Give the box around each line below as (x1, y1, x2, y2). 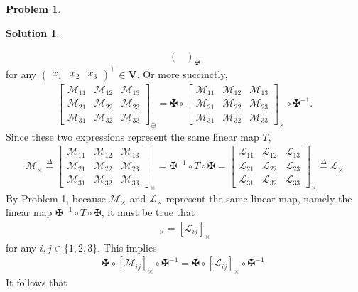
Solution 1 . (6, 25, 60, 40)
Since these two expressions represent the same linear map (6, 129, 259, 144)
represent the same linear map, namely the (166, 190, 352, 205)
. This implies (97, 239, 157, 254)
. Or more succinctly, (136, 66, 228, 81)
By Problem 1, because (6, 190, 106, 205)
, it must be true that (101, 205, 195, 220)
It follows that (6, 275, 67, 290)
